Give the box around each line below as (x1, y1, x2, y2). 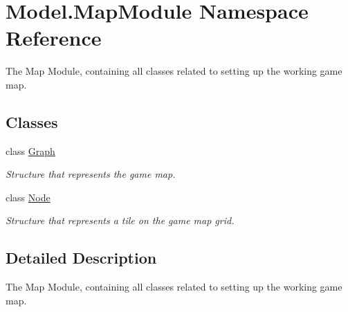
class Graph (6, 143, 55, 158)
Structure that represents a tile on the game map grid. (6, 213, 235, 228)
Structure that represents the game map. (6, 167, 176, 181)
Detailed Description (6, 247, 157, 268)
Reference (6, 24, 102, 52)
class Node (6, 190, 51, 204)
